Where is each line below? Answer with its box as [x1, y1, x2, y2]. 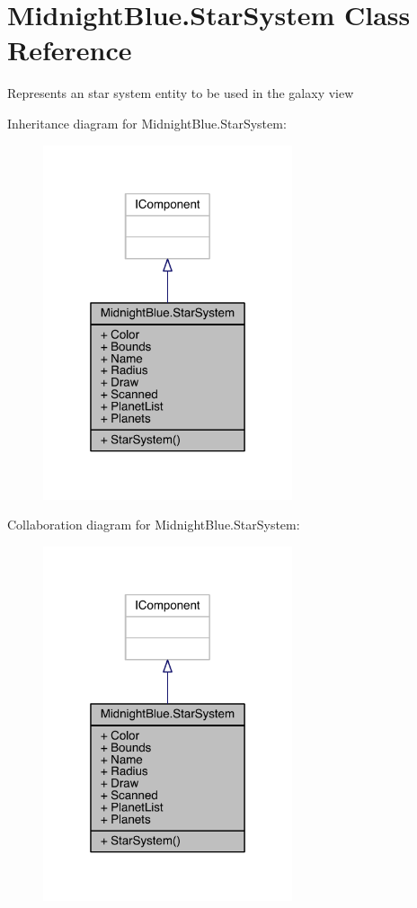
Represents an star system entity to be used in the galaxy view [7, 84, 354, 102]
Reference [7, 31, 132, 68]
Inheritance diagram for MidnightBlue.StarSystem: [7, 113, 287, 132]
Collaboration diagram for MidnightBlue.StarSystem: [7, 515, 300, 534]
